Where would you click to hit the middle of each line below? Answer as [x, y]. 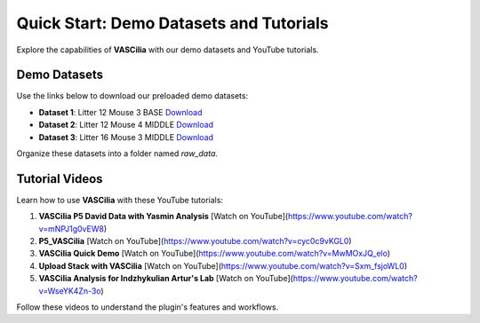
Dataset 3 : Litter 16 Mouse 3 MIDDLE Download [126, 137]
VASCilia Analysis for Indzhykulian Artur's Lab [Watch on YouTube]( [166, 279]
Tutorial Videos [60, 179]
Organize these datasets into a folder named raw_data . [117, 154]
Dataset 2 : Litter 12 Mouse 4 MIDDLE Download [126, 125]
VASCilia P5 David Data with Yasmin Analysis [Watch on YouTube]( [164, 217]
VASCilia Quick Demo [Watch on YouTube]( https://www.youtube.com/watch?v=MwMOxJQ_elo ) [215, 254]
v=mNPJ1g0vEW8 [71, 228]
